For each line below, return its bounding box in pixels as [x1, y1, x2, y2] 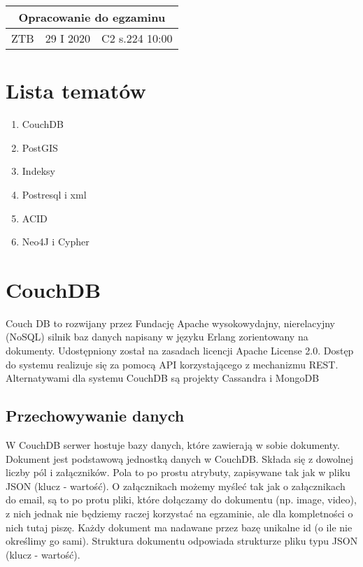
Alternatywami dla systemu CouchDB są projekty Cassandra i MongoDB [6, 371, 320, 385]
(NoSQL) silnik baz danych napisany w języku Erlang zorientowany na [6, 329, 308, 344]
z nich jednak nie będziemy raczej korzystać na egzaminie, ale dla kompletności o [6, 505, 353, 520]
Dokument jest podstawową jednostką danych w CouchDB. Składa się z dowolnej [6, 451, 354, 466]
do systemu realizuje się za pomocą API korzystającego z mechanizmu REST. [6, 357, 339, 371]
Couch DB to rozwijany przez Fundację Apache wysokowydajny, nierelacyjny [6, 315, 335, 330]
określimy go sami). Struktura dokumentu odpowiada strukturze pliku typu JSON [6, 533, 358, 548]
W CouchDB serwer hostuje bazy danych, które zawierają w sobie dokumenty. [6, 437, 340, 452]
